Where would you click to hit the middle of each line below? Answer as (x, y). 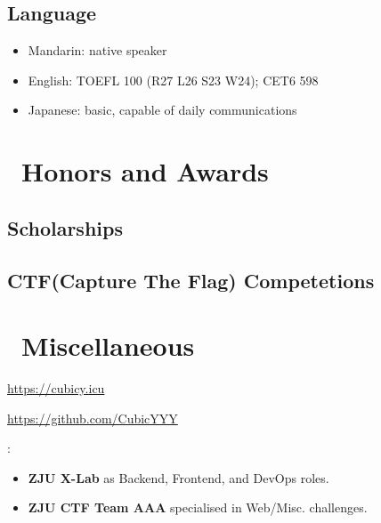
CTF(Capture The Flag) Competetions (191, 280)
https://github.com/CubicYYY (93, 418)
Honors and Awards (145, 171)
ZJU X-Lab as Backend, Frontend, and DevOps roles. (178, 477)
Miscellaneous (108, 346)
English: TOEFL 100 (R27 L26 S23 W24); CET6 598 (173, 80)
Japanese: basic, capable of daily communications (162, 110)
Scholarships (65, 227)
